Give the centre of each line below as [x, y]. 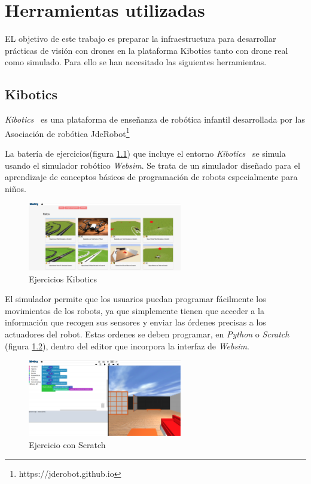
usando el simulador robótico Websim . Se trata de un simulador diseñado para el [153, 165]
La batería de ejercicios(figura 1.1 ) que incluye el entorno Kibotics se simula [145, 153]
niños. [16, 188]
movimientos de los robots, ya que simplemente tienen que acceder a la [135, 310]
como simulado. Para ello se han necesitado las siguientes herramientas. [136, 62]
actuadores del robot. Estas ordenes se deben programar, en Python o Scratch [147, 334]
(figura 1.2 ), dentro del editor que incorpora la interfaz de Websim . [127, 346]
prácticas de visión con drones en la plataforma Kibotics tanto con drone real [147, 50]
